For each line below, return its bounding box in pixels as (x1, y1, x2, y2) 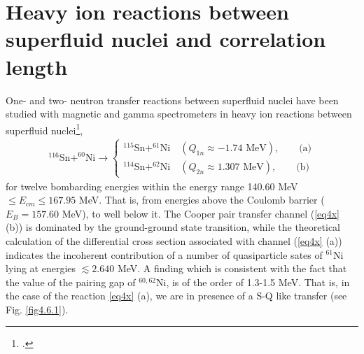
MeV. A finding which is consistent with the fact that (117, 261, 347, 276)
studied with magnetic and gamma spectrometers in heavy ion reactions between (6, 106, 352, 121)
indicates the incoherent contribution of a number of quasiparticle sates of (6, 247, 323, 262)
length (6, 52, 68, 80)
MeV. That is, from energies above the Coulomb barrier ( (78, 192, 325, 207)
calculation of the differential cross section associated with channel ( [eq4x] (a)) (6, 233, 342, 248)
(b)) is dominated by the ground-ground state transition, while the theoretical (6, 220, 340, 234)
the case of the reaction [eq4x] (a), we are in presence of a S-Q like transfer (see (6, 288, 347, 303)
